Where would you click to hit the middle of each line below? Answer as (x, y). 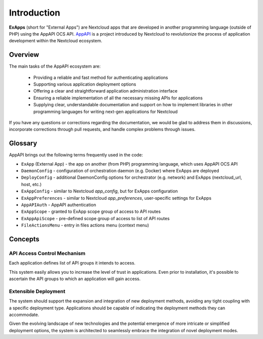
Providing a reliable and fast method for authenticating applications (101, 77)
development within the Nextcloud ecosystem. (56, 41)
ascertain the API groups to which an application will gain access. (75, 279)
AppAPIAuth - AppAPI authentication (59, 205)
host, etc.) (31, 184)
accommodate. (24, 315)
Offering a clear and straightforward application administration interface (105, 91)
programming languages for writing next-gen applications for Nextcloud (105, 112)
